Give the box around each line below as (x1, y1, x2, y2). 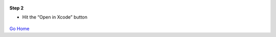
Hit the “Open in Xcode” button (22, 14, 88, 20)
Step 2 (9, 5, 24, 11)
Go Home (9, 25, 30, 31)
